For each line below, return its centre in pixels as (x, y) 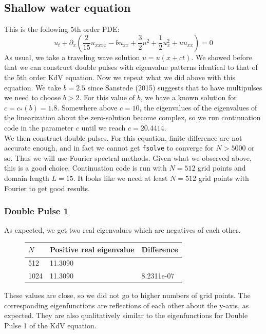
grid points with (224, 178)
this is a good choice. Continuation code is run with (85, 168)
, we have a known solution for (188, 97)
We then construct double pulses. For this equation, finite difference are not (123, 137)
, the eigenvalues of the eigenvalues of (198, 107)
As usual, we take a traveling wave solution (72, 57)
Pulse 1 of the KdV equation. (50, 326)
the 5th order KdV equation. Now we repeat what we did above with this (120, 77)
